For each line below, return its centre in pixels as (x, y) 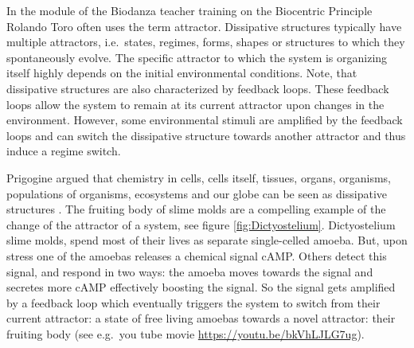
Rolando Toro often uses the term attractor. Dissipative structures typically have (204, 26)
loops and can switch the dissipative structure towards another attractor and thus (206, 135)
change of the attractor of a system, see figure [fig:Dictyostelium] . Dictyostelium (201, 224)
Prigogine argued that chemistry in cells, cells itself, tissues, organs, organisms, (199, 177)
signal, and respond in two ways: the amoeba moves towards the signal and (190, 271)
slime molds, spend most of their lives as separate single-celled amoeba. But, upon (207, 240)
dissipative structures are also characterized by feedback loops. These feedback (198, 88)
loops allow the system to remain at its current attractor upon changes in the (195, 104)
